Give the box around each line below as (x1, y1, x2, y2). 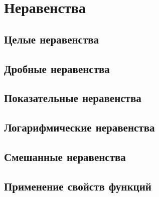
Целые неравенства (4, 31, 99, 46)
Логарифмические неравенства (4, 119, 155, 135)
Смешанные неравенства (4, 148, 126, 164)
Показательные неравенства (4, 90, 141, 105)
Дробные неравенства (4, 60, 110, 76)
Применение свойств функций (4, 178, 151, 193)
